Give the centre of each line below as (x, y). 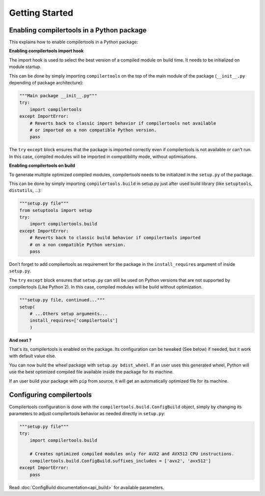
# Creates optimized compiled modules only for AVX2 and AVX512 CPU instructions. (132, 454)
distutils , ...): (25, 190)
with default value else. (33, 356)
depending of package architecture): (46, 83)
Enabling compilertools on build (42, 166)
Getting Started (41, 13)
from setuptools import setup (56, 210)
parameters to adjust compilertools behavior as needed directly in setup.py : (87, 413)
